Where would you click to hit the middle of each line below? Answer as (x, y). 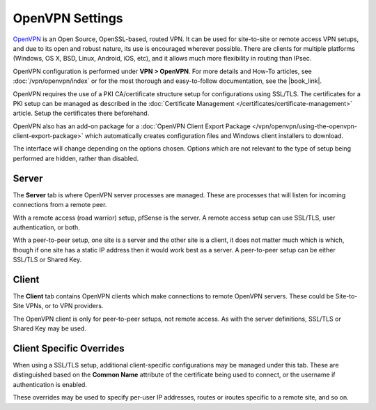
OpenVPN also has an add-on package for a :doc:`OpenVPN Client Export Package (132, 126)
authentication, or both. (46, 227)
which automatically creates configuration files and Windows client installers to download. (214, 136)
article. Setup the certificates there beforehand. (81, 113)
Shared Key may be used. (50, 328)
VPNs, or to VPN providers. (64, 306)
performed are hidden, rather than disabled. (76, 158)
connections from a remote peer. (60, 205)
